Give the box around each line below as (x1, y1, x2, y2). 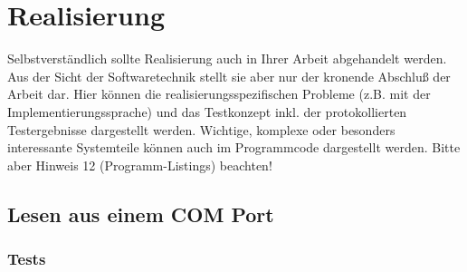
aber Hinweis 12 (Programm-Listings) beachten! (7, 155, 272, 174)
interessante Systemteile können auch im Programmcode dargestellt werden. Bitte (7, 138, 461, 157)
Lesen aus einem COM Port (7, 199, 274, 228)
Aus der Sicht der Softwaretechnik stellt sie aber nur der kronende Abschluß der (7, 66, 451, 85)
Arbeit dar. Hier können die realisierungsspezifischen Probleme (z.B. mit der (7, 84, 431, 103)
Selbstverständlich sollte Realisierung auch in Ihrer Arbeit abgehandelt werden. (7, 49, 447, 68)
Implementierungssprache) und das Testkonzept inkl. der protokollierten (7, 102, 407, 121)
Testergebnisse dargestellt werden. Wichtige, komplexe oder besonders (7, 120, 396, 139)
